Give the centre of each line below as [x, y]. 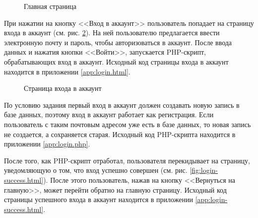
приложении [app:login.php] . [47, 144]
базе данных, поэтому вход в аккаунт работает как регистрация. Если [109, 114]
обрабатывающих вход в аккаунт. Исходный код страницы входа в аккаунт [116, 61]
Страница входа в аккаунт [63, 88]
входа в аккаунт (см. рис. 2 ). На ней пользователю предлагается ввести [112, 33]
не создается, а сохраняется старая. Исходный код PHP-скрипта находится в [120, 134]
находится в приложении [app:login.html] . [67, 71]
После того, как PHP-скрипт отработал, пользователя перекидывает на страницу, [127, 160]
